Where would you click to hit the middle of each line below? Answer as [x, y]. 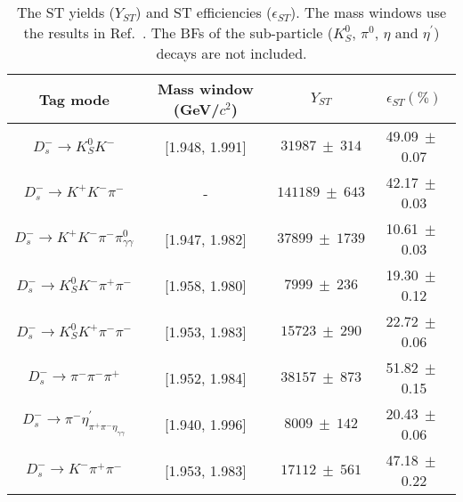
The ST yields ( [65, 12]
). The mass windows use [369, 12]
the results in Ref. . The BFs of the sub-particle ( [178, 32]
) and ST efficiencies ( [204, 12]
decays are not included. [231, 53]
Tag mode [74, 99]
